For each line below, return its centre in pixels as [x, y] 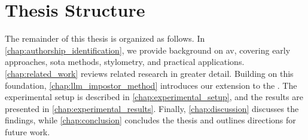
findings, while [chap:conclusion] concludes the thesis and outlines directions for [150, 120]
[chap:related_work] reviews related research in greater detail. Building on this [149, 73]
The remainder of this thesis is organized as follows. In [105, 38]
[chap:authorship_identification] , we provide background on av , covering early [148, 50]
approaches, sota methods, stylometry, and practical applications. [125, 62]
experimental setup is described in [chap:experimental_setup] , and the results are [154, 97]
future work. [28, 131]
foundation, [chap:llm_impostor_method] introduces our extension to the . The [151, 85]
